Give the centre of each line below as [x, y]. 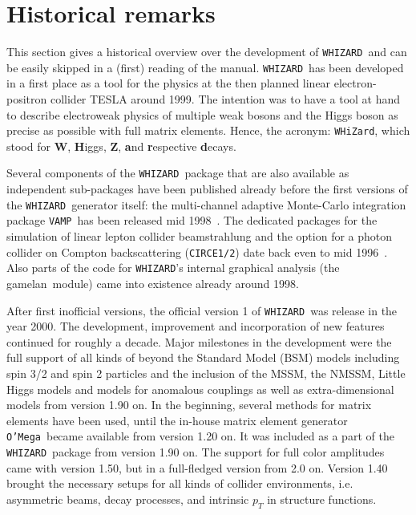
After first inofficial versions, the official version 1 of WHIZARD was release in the [202, 310]
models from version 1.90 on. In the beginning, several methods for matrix [189, 405]
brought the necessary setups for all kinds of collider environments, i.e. [180, 483]
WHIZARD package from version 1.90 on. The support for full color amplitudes [196, 452]
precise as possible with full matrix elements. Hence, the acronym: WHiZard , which [208, 130]
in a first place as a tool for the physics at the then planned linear [169, 83]
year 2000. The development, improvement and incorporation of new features [196, 326]
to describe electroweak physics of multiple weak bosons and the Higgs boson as [202, 114]
